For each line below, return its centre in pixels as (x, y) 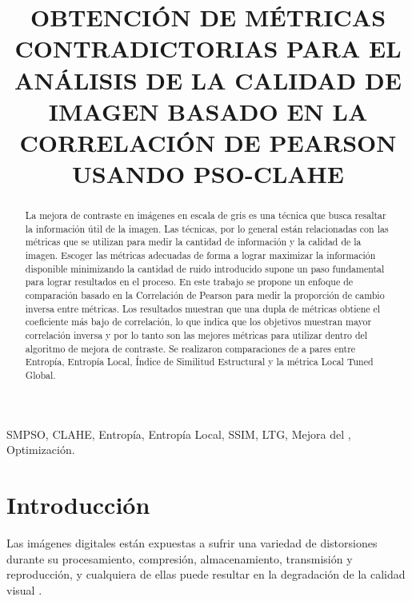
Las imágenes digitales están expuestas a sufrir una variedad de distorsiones (192, 542)
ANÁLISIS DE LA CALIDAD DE (208, 80)
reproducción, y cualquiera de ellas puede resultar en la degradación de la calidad (206, 574)
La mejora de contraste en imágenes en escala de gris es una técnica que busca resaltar (206, 215)
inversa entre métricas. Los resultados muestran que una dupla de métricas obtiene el (203, 308)
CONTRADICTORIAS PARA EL (208, 48)
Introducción (78, 505)
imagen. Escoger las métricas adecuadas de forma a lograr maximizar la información (200, 255)
